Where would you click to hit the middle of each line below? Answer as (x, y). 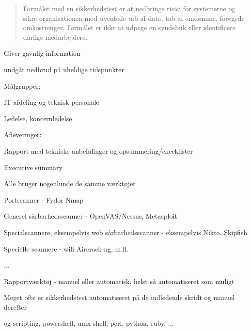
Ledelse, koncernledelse (38, 118)
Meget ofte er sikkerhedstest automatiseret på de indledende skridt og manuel (119, 297)
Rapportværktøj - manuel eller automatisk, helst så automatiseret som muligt (119, 281)
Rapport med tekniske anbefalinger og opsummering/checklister (99, 150)
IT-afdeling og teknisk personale (52, 102)
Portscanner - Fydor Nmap (44, 199)
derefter (16, 307)
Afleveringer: (23, 134)
